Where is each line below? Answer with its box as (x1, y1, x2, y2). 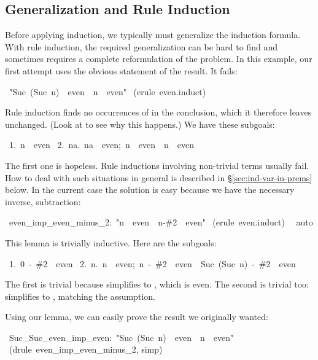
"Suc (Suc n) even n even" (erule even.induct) (9, 85, 206, 98)
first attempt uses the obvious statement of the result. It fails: (5, 64, 238, 77)
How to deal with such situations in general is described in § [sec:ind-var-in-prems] (5, 171, 312, 184)
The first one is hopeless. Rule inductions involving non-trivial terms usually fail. (5, 158, 309, 171)
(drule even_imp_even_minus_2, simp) (9, 343, 163, 356)
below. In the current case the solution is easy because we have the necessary (5, 183, 295, 196)
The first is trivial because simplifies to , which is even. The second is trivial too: (5, 278, 309, 291)
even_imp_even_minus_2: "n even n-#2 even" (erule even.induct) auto (9, 216, 313, 229)
